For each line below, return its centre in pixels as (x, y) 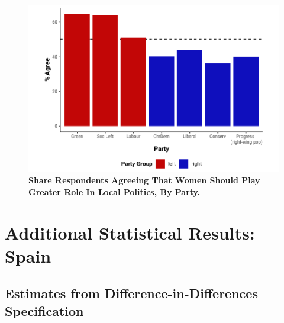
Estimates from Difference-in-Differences (131, 293)
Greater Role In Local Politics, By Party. (114, 191)
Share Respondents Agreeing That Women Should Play (144, 180)
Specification (44, 310)
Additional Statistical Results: (130, 232)
